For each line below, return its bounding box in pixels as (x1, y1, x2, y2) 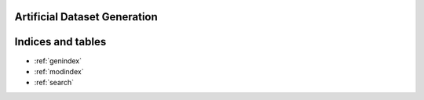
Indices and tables (14, 35, 107, 48)
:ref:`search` (34, 78, 75, 87)
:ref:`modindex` (34, 66, 84, 76)
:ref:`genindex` (34, 55, 82, 66)
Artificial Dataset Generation (14, 10, 159, 23)
